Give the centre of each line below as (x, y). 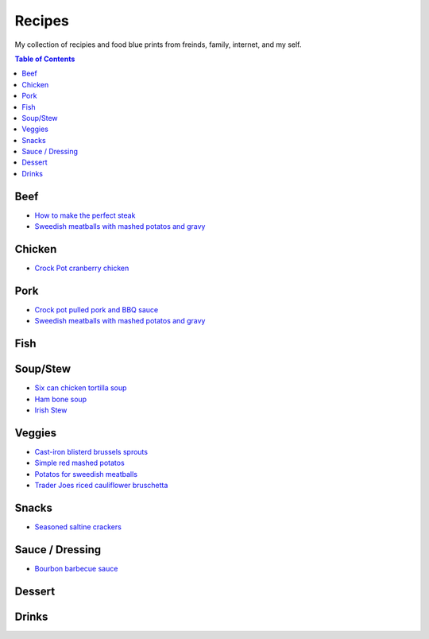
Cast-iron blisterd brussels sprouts (91, 451)
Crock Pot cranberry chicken (82, 268)
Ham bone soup (61, 399)
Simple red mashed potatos (79, 463)
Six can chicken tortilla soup (81, 388)
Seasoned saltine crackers (78, 527)
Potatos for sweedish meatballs (86, 474)
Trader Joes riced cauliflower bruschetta (101, 486)
